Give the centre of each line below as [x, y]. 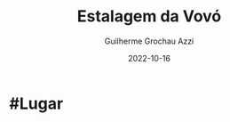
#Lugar [36, 103]
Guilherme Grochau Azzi [149, 41]
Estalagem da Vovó [149, 16]
